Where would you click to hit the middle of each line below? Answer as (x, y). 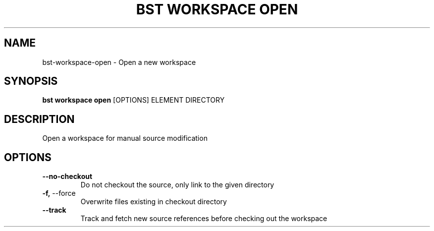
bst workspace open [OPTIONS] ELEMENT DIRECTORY (134, 100)
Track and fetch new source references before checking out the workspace (204, 219)
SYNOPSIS (31, 81)
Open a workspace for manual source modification (125, 138)
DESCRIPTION (39, 119)
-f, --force (59, 193)
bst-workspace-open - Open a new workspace (119, 62)
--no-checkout (67, 176)
